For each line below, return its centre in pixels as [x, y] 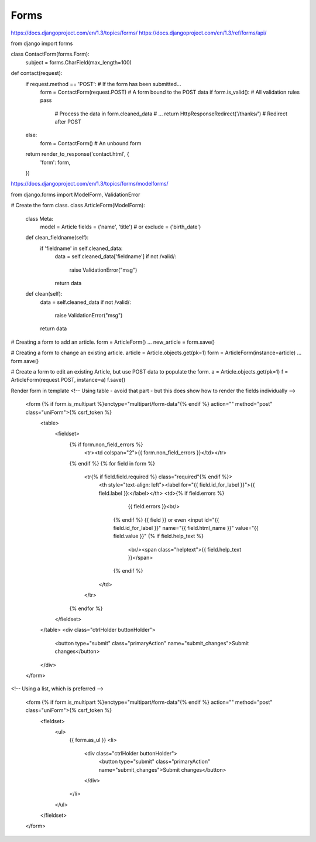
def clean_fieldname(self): [57, 238]
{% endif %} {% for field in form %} [112, 463]
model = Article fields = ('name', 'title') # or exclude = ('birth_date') [121, 227]
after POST [68, 122]
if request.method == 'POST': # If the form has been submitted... [103, 84]
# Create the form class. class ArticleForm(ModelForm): [78, 206]
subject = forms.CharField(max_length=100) [78, 62]
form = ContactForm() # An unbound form [91, 143]
